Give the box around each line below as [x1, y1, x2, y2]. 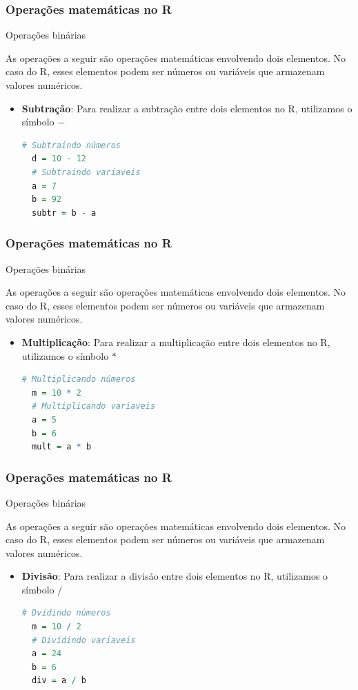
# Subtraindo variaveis [32, 167, 141, 177]
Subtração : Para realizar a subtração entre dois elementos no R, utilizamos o [21, 101, 352, 115]
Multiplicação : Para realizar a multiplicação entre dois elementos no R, [21, 334, 330, 349]
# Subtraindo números [21, 140, 121, 150]
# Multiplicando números [21, 374, 136, 385]
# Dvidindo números [21, 608, 111, 618]
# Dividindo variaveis [32, 635, 136, 645]
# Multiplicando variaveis [32, 401, 156, 412]
